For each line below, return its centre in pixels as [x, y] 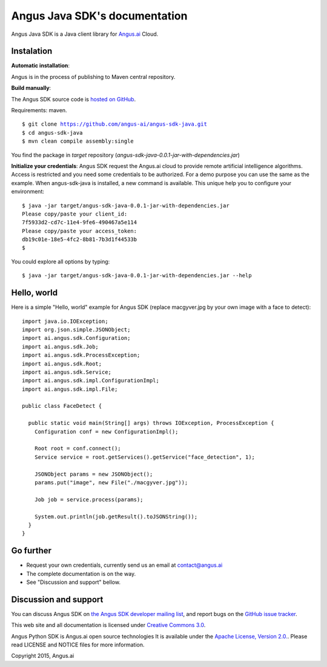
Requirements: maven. [39, 110]
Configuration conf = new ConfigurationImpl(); [106, 432]
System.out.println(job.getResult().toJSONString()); [116, 516]
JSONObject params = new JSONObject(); [94, 474]
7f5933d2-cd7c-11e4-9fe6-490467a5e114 [80, 222]
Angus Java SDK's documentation [99, 16]
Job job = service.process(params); [89, 499]
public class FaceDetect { [62, 406]
